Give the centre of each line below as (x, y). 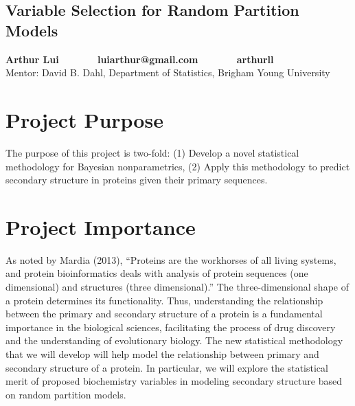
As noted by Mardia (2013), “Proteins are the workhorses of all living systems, (171, 259)
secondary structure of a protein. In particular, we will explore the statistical (167, 367)
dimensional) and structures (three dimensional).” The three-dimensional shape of (177, 286)
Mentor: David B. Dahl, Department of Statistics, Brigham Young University (168, 72)
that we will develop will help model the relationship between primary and (162, 353)
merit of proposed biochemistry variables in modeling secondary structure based (174, 381)
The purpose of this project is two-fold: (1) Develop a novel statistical (152, 152)
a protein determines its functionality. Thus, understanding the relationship (164, 300)
